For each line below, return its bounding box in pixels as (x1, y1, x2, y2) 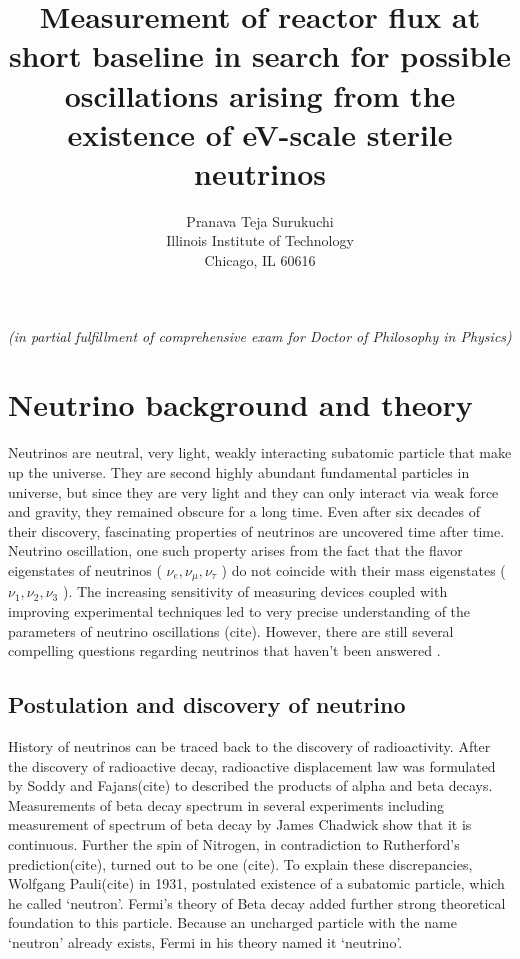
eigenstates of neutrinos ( (8, 559, 162, 580)
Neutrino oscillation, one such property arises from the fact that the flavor (8, 540, 463, 561)
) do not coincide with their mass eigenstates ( (221, 559, 506, 580)
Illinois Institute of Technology (166, 230, 354, 251)
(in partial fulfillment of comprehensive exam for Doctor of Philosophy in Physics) (8, 325, 512, 346)
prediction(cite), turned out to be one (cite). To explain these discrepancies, (8, 853, 473, 874)
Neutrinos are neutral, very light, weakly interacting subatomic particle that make (8, 442, 512, 463)
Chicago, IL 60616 (204, 250, 316, 271)
